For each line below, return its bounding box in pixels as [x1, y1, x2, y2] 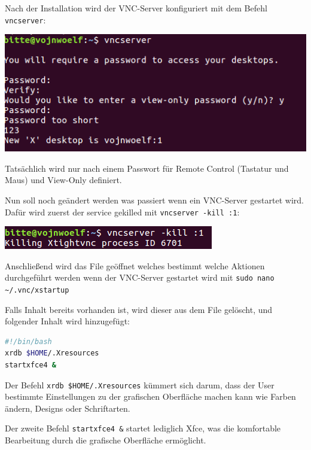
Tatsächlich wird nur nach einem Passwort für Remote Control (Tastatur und [5, 162, 289, 174]
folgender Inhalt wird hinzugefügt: [5, 315, 130, 327]
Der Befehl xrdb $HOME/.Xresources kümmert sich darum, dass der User [5, 378, 275, 391]
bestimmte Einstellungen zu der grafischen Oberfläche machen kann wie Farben [5, 390, 296, 403]
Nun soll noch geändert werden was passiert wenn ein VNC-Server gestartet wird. [5, 193, 304, 206]
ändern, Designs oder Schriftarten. [5, 402, 130, 414]
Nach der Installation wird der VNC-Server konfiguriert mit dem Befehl [5, 2, 267, 14]
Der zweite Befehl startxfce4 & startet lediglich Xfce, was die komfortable [5, 422, 281, 434]
